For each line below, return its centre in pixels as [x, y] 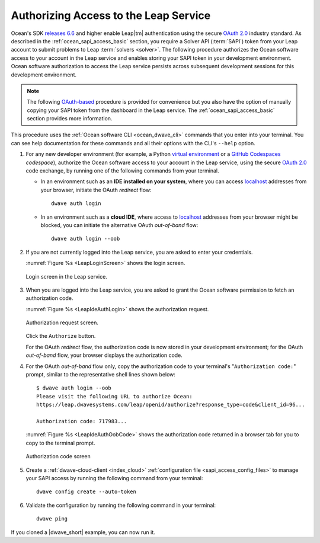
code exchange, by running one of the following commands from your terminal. [122, 171]
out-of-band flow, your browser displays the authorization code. [104, 355]
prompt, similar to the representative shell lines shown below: [101, 375]
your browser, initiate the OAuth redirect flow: [96, 190]
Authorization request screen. [62, 322]
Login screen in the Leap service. [67, 276]
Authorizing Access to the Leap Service [111, 15]
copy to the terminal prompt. [60, 443]
